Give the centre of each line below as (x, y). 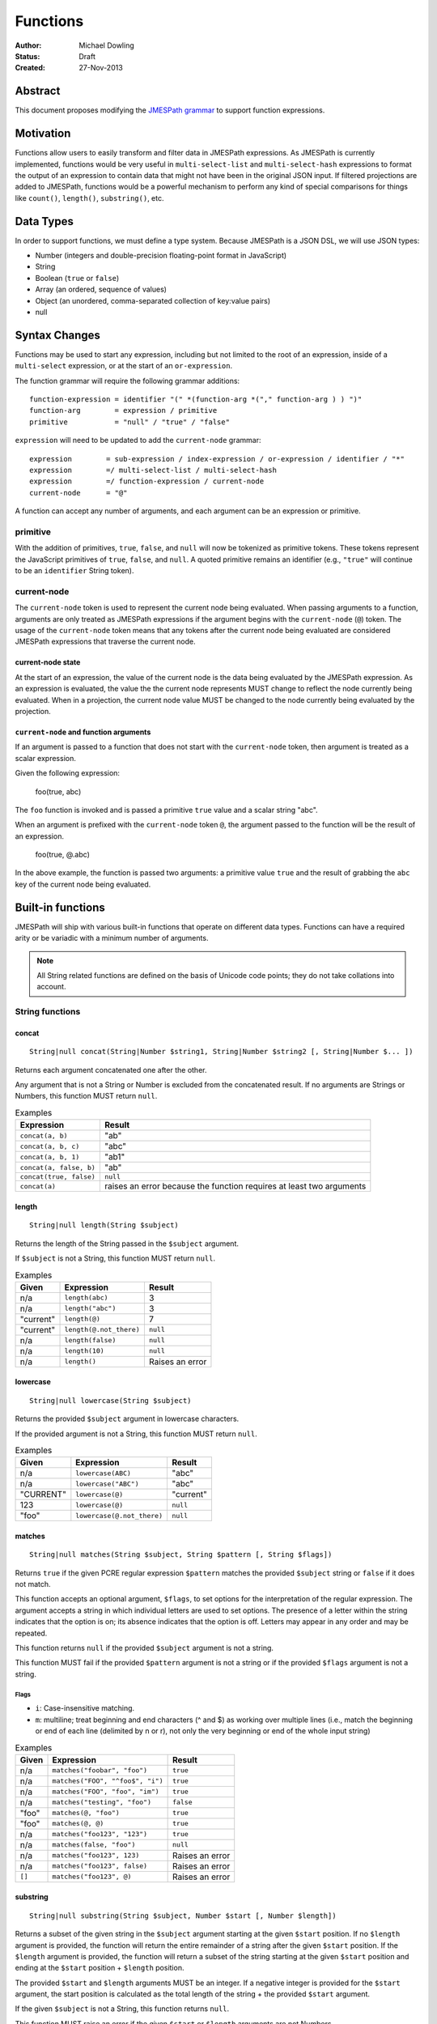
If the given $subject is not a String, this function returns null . (122, 2009)
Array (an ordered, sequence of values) (101, 289)
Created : (30, 68)
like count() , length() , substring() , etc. (89, 198)
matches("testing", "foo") (102, 1803)
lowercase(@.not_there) (119, 1515)
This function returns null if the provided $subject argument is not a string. (144, 1648)
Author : (28, 45)
